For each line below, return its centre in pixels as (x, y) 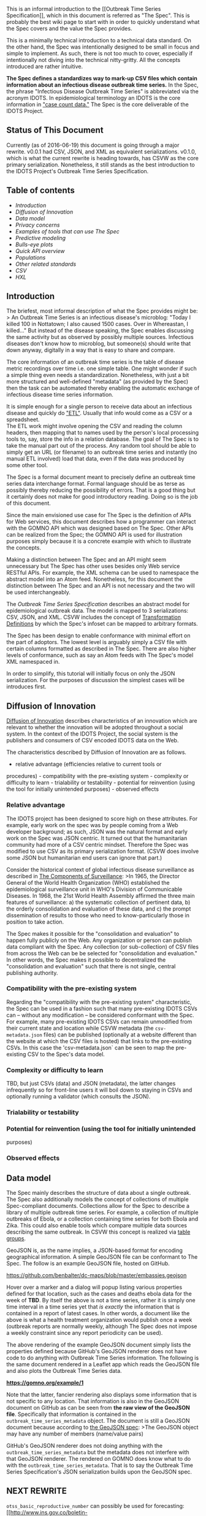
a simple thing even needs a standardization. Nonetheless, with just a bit (98, 375)
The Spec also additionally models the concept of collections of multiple (97, 1199)
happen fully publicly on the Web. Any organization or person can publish (99, 940)
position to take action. (35, 922)
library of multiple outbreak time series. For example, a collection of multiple (102, 1213)
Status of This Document (55, 130)
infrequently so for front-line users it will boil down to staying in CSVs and (99, 1090)
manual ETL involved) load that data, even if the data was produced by (96, 459)
